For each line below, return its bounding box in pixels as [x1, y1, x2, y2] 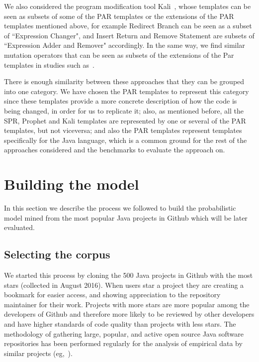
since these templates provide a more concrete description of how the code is [4, 96, 237, 106]
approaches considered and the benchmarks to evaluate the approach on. [4, 144, 225, 155]
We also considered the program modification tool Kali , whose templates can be [4, 1, 251, 11]
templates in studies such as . [4, 59, 94, 70]
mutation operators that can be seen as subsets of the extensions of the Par [4, 49, 234, 60]
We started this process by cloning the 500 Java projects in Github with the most [4, 270, 253, 280]
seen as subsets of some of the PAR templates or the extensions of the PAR [4, 10, 234, 21]
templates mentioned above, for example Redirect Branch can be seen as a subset [4, 20, 252, 31]
